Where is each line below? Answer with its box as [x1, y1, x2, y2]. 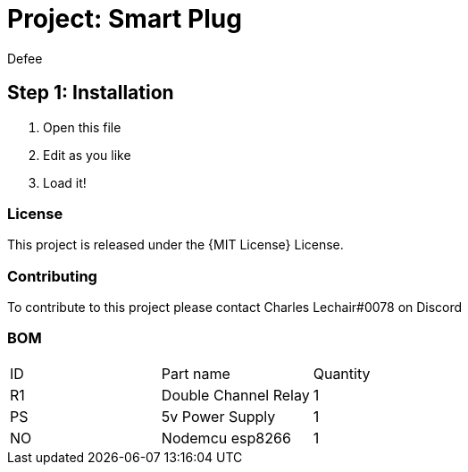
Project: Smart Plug [7, 4, 242, 34]
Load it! [43, 174, 87, 190]
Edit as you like [43, 147, 131, 163]
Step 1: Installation [7, 81, 174, 105]
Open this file [43, 119, 121, 135]
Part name [161, 364, 230, 383]
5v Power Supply [161, 407, 276, 426]
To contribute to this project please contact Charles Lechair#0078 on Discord [7, 299, 463, 316]
